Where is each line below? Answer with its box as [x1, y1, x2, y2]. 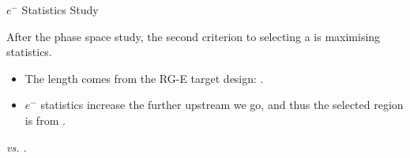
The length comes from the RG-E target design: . [24, 70, 264, 86]
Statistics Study [21, 2, 99, 17]
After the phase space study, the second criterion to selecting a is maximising [6, 28, 381, 44]
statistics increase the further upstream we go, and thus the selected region [40, 96, 404, 113]
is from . [24, 111, 66, 128]
